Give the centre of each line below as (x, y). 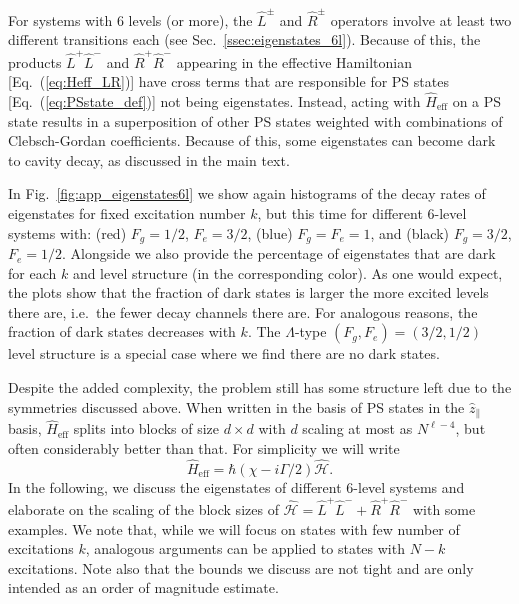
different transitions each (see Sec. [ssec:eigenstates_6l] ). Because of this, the (244, 39)
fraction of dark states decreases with (122, 331)
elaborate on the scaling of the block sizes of (143, 509)
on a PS (477, 101)
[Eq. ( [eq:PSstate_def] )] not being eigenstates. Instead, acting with (214, 101)
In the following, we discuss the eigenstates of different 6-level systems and (236, 486)
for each (32, 272)
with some (444, 509)
